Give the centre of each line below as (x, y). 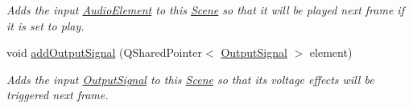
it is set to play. (45, 25)
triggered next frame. (58, 95)
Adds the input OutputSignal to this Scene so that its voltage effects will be (190, 79)
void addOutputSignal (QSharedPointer (105, 52)
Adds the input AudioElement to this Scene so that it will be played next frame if (205, 10)
